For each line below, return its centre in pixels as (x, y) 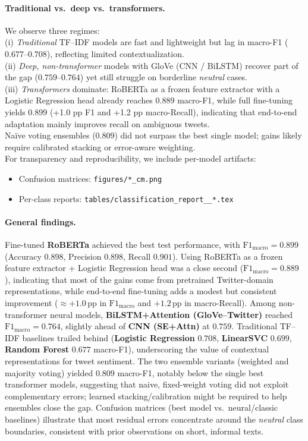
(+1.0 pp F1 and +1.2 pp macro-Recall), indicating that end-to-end (173, 111)
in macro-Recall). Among (230, 303)
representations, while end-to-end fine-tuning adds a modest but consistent (141, 291)
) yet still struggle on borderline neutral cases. (164, 77)
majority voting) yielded (49, 372)
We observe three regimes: (52, 30)
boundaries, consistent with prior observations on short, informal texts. (134, 431)
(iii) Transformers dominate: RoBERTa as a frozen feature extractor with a (142, 88)
